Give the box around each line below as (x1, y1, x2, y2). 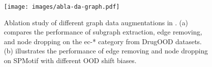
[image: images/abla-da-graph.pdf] (4, 3, 120, 10)
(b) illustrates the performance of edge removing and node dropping (4, 46, 208, 56)
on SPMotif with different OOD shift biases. (4, 55, 137, 66)
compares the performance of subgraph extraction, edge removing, (4, 27, 202, 37)
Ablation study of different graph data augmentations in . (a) (4, 17, 188, 27)
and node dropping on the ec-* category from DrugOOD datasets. (4, 36, 202, 46)
